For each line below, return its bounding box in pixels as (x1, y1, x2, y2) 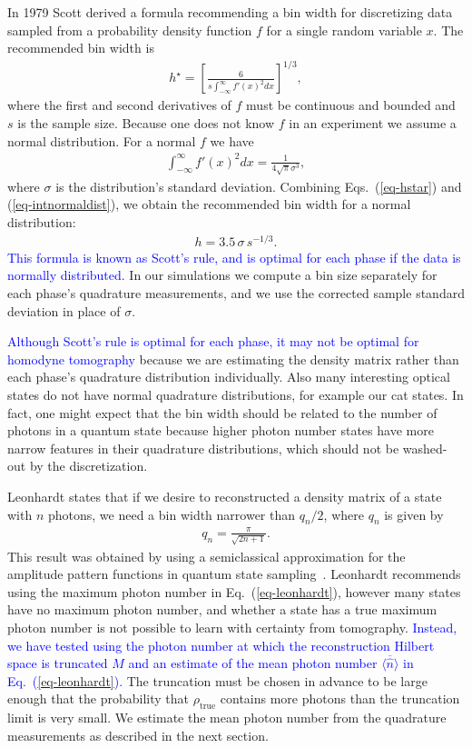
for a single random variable (266, 20, 422, 39)
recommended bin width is (7, 38, 154, 57)
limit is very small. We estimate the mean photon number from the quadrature (7, 708, 447, 727)
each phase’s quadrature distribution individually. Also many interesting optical (7, 367, 450, 386)
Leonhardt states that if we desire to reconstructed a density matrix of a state (7, 486, 442, 505)
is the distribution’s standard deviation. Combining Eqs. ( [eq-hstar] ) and (55, 176, 462, 195)
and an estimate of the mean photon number (128, 653, 378, 673)
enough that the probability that (7, 689, 189, 708)
